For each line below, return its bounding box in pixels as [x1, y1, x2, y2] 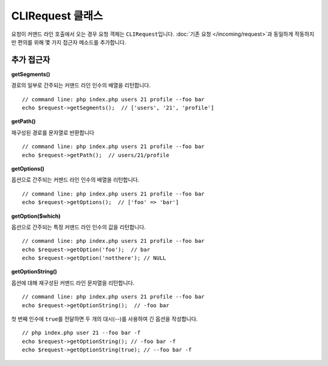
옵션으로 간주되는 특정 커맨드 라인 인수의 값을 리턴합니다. [11, 223, 146, 231]
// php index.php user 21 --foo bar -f [22, 330, 141, 336]
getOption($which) [11, 212, 61, 220]
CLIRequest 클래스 [11, 9, 103, 22]
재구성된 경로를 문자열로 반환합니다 [11, 129, 94, 136]
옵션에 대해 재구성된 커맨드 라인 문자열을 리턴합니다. [11, 279, 135, 286]
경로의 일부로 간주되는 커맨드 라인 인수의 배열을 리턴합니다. [11, 82, 151, 89]
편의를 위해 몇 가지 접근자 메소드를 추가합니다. [17, 38, 127, 46]
